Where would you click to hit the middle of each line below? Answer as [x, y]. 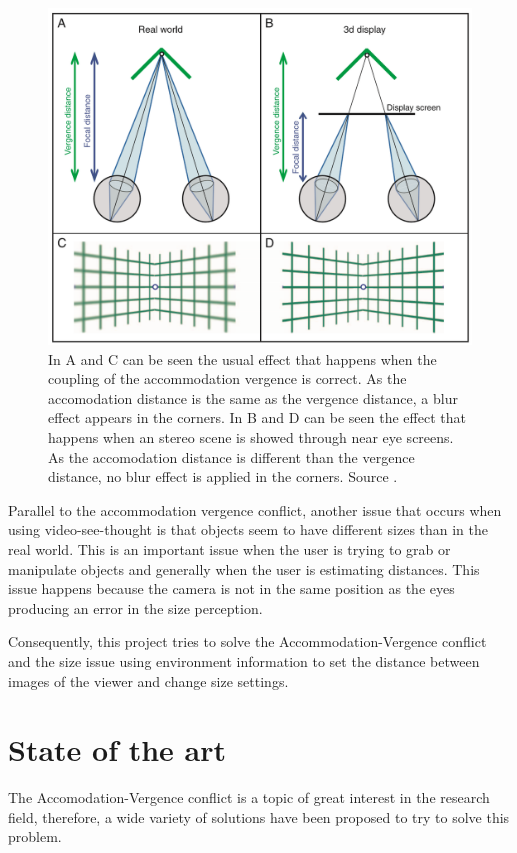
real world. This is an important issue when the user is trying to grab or [229, 548]
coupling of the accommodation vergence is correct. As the [227, 378]
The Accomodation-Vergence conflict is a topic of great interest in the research [249, 797]
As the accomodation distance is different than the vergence [231, 456]
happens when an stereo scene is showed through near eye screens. [251, 437]
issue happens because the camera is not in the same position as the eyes [231, 588]
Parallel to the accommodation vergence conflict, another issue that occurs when [255, 509]
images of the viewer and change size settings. [148, 680]
